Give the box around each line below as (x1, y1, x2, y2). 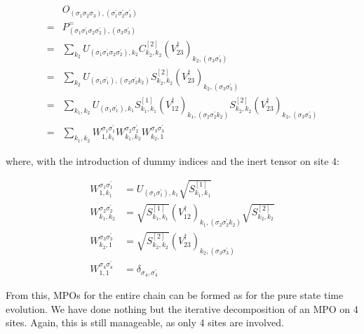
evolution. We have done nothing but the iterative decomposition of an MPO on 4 (6, 301, 358, 316)
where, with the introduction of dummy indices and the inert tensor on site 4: (6, 153, 340, 168)
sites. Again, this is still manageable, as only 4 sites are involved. (6, 315, 284, 330)
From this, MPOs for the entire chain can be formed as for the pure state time (6, 287, 344, 302)
